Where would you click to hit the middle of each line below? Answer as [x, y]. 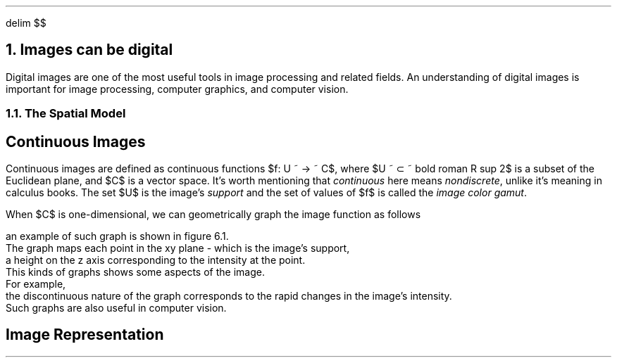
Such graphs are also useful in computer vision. [116, 308]
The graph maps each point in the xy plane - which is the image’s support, [178, 248]
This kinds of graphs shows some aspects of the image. [135, 272]
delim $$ [26, 23]
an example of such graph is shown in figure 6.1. [117, 236]
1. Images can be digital [89, 50]
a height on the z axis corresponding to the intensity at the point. [156, 260]
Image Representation [85, 335]
